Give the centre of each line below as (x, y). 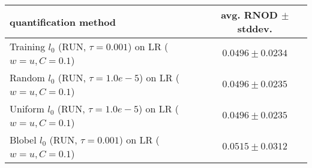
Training (28, 46)
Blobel (23, 140)
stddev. (255, 28)
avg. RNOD (249, 15)
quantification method (63, 22)
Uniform (27, 109)
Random (27, 77)
